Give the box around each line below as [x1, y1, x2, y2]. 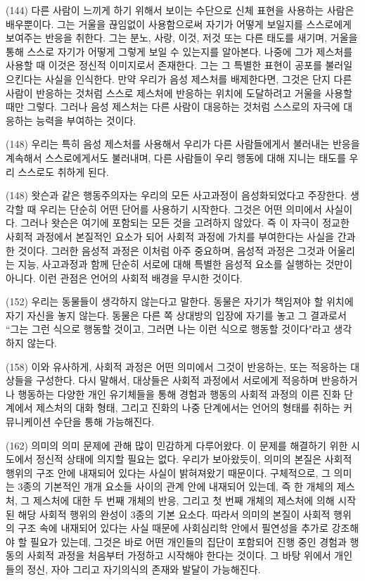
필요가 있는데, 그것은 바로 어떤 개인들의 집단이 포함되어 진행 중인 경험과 [30, 534, 347, 549]
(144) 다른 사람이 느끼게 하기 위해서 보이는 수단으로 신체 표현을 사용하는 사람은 [6, 3, 354, 17]
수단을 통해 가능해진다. [54, 414, 155, 429]
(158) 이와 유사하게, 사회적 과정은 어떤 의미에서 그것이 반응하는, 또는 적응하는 [6, 359, 347, 373]
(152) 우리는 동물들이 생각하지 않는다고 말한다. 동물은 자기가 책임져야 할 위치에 [6, 294, 354, 309]
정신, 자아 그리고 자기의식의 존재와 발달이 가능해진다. [27, 561, 261, 576]
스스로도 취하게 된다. [18, 164, 109, 179]
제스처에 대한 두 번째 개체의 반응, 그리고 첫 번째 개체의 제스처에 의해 [32, 493, 335, 507]
